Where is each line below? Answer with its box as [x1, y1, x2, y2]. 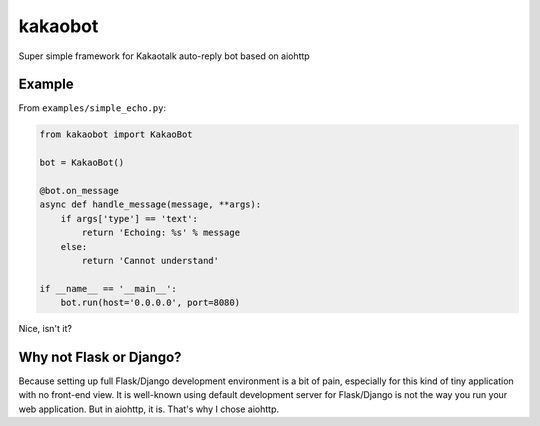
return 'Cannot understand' [81, 255, 220, 266]
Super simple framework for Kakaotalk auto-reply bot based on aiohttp [18, 50, 310, 62]
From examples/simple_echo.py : [18, 102, 167, 114]
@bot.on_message [39, 185, 120, 196]
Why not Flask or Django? [18, 348, 182, 365]
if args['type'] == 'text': [60, 213, 199, 224]
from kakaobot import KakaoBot [39, 129, 194, 140]
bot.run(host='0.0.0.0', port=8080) [60, 297, 240, 309]
